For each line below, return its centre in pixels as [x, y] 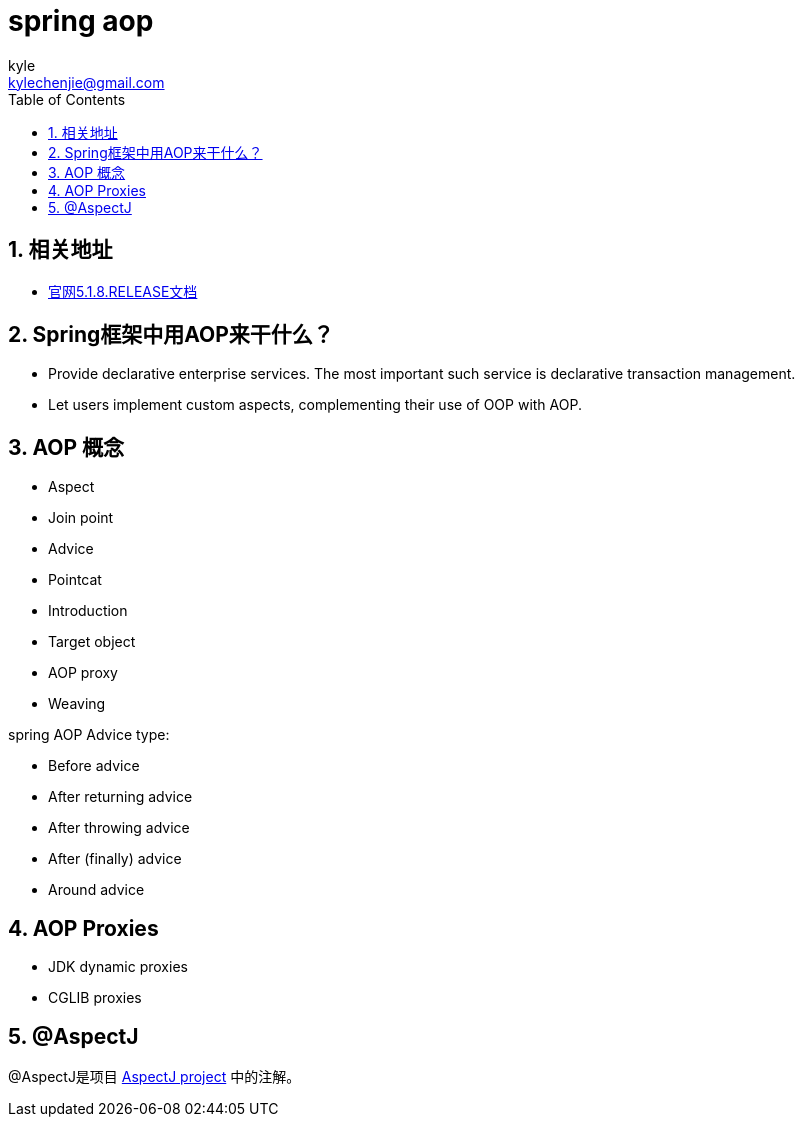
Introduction [88, 611]
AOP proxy [83, 673]
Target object [92, 642]
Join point [81, 518]
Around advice [96, 890]
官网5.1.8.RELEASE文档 [123, 291]
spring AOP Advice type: [89, 735]
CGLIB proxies [95, 998]
